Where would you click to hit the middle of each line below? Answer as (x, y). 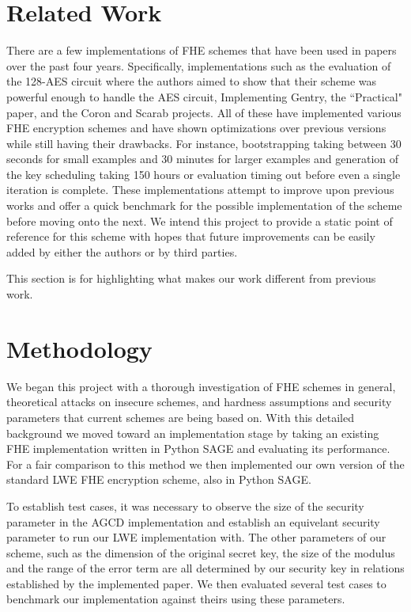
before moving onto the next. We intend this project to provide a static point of (200, 220)
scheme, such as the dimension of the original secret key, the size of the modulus (201, 552)
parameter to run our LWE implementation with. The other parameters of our (196, 537)
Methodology (79, 348)
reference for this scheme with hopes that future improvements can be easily (191, 236)
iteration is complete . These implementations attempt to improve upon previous (200, 190)
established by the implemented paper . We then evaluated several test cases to (196, 583)
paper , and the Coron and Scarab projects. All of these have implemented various (204, 112)
